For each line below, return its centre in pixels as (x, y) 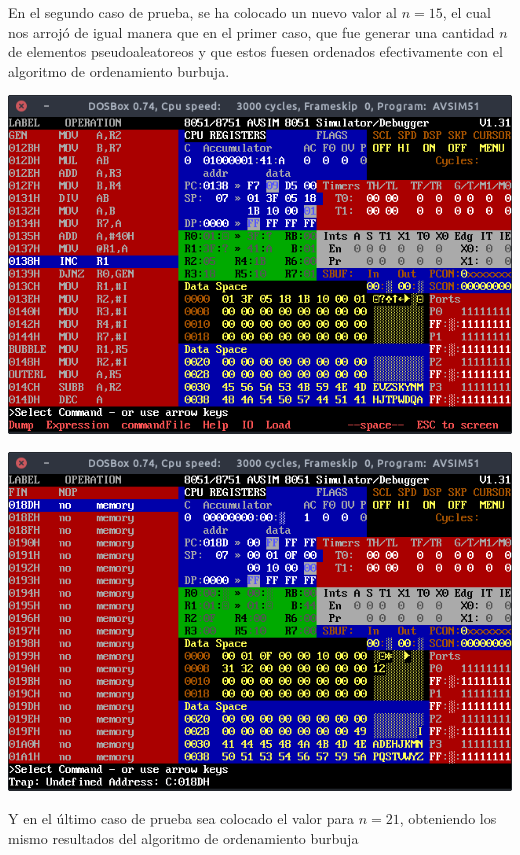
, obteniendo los (448, 818)
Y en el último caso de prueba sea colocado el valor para (181, 818)
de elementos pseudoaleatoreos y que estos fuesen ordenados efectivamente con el (255, 51)
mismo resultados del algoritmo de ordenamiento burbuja (183, 837)
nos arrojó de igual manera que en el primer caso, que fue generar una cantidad (251, 31)
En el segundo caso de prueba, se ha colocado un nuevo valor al (202, 12)
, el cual (466, 12)
